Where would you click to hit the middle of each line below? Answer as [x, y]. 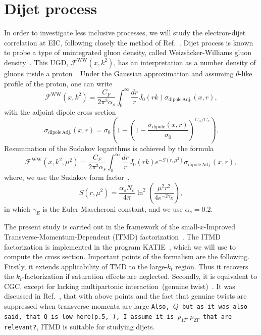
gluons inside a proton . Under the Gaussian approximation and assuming [119, 73]
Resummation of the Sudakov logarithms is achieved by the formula [109, 148]
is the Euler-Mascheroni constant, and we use [113, 208]
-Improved [220, 227]
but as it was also [215, 307]
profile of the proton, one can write [58, 83]
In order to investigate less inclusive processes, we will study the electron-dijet [125, 33]
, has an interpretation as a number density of [185, 62]
